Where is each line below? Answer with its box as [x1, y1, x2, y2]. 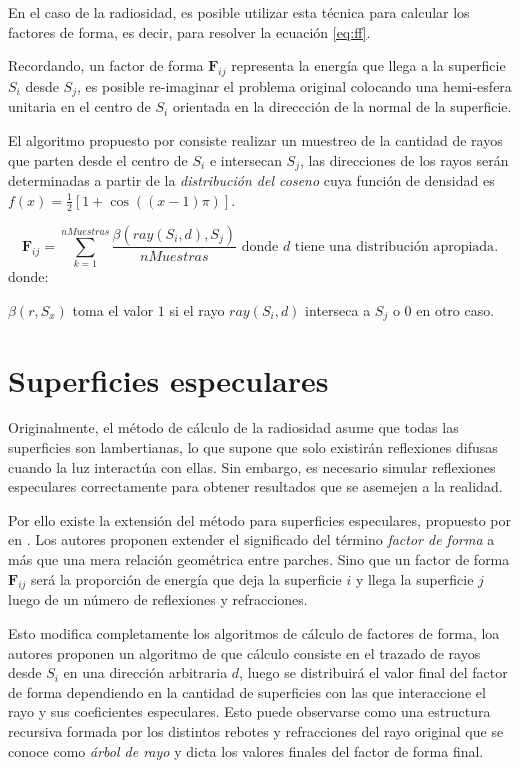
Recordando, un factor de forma [8, 55, 204, 76]
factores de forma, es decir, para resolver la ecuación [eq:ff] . [8, 21, 371, 42]
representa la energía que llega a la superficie [231, 55, 506, 76]
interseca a [305, 299, 371, 320]
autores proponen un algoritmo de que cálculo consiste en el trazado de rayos [8, 642, 481, 663]
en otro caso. [416, 299, 495, 320]
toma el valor [72, 299, 154, 320]
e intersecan [209, 149, 282, 170]
